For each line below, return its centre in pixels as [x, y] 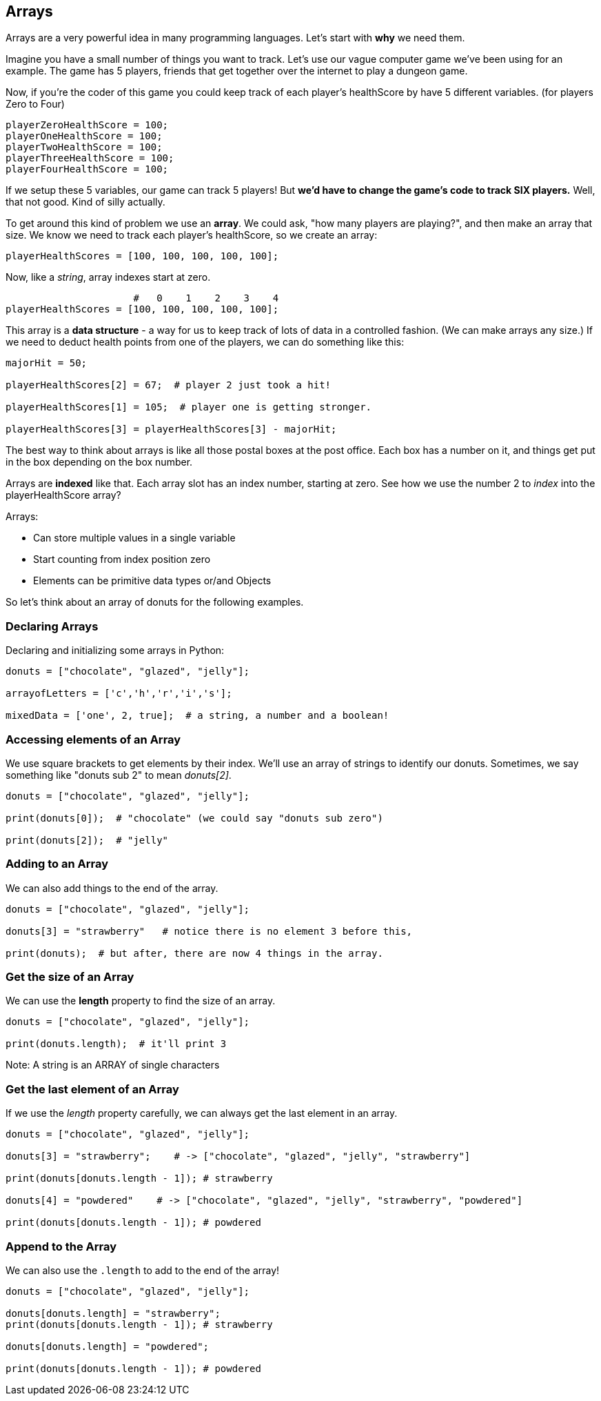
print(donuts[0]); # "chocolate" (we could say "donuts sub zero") [194, 818]
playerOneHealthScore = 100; [84, 136]
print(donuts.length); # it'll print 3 [116, 1044]
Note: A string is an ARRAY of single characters [113, 1065]
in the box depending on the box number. [99, 462]
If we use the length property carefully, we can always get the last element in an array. [202, 1113]
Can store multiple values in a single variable [134, 538]
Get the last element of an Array [92, 1089]
